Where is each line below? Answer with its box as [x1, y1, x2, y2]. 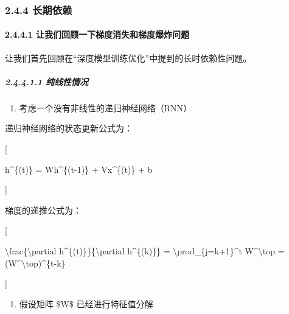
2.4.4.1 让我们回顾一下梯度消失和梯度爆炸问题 [5, 28, 189, 41]
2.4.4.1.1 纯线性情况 [5, 75, 89, 88]
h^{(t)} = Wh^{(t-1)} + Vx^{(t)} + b [5, 162, 153, 175]
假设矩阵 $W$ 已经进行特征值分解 [19, 297, 153, 310]
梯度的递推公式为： [5, 203, 82, 216]
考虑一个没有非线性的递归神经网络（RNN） [19, 101, 192, 114]
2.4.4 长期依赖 [5, 2, 72, 17]
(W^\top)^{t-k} [5, 256, 66, 269]
